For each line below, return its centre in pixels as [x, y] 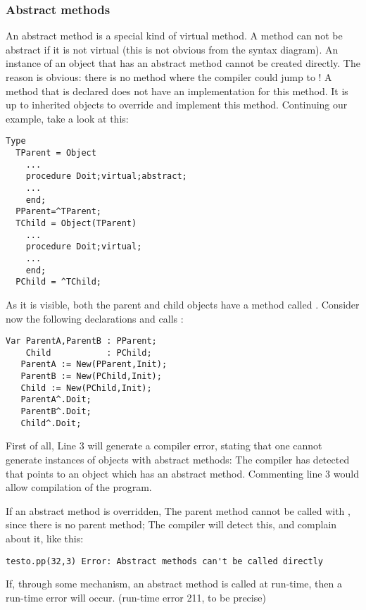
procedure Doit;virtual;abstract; [106, 176]
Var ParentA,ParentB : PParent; [81, 341]
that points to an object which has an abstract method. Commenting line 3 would [182, 473]
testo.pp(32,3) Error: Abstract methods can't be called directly [165, 561]
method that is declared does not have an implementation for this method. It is [177, 91]
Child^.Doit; [51, 423]
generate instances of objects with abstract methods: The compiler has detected [178, 459]
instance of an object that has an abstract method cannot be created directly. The [183, 63]
